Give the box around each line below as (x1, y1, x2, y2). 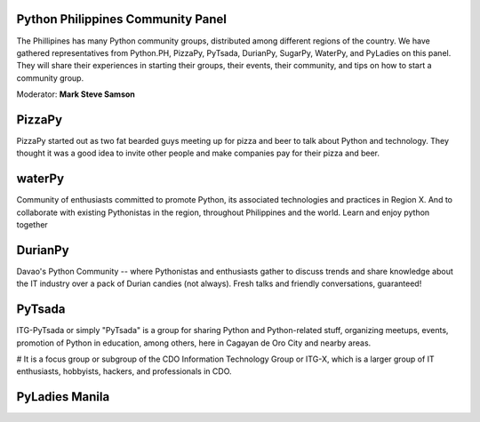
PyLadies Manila (16, 389, 110, 404)
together (16, 219, 48, 230)
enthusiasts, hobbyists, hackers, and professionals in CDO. (16, 366, 232, 377)
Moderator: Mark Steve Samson (16, 89, 135, 100)
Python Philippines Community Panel (16, 12, 227, 27)
